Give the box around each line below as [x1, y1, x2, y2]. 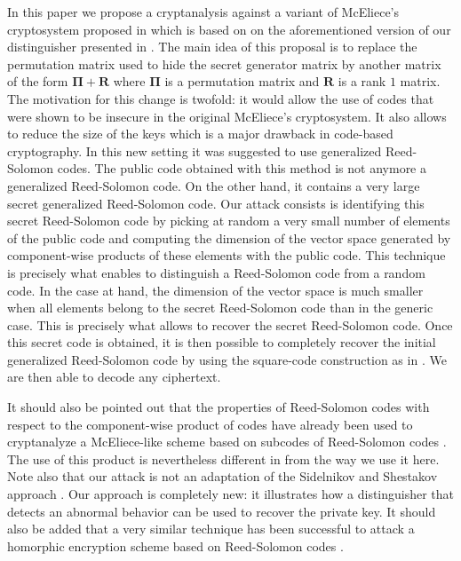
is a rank [338, 72, 386, 91]
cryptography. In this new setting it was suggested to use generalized [7, 141, 382, 160]
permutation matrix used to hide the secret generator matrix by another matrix [7, 54, 441, 73]
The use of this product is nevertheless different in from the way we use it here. [7, 449, 440, 468]
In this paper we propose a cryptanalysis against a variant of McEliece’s [7, 3, 400, 20]
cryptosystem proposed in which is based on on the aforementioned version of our [7, 20, 451, 38]
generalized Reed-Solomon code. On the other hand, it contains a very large [7, 176, 420, 194]
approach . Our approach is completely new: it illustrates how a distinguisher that [7, 485, 455, 503]
